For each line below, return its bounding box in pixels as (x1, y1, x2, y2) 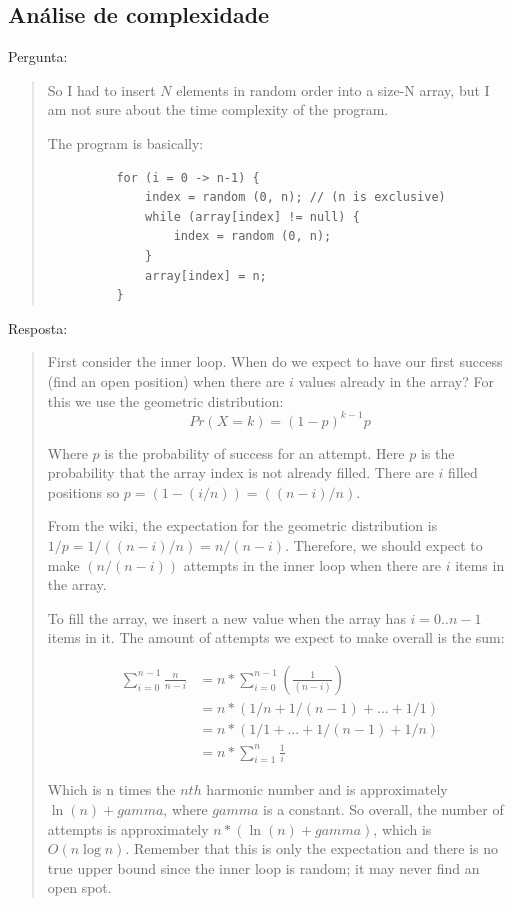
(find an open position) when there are (47, 370, 285, 391)
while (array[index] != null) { (145, 209, 360, 224)
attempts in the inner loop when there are (183, 554, 441, 575)
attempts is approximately (47, 818, 209, 839)
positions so (47, 481, 120, 502)
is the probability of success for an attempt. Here (104, 442, 405, 463)
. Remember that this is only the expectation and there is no (125, 838, 499, 859)
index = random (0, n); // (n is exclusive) (145, 190, 446, 205)
